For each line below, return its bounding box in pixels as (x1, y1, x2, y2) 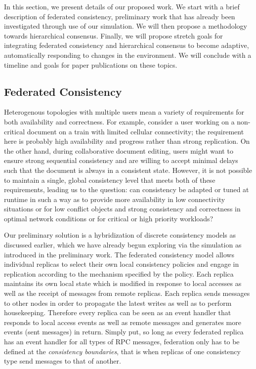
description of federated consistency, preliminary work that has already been (4, 11, 235, 21)
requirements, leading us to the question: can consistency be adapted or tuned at (4, 184, 249, 195)
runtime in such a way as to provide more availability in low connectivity (4, 194, 225, 204)
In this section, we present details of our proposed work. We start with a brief (4, 1, 240, 11)
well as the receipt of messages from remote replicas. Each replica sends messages (4, 288, 250, 298)
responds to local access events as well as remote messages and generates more (4, 317, 241, 327)
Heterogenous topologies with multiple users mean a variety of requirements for (4, 107, 244, 117)
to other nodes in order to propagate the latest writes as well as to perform (4, 297, 232, 308)
